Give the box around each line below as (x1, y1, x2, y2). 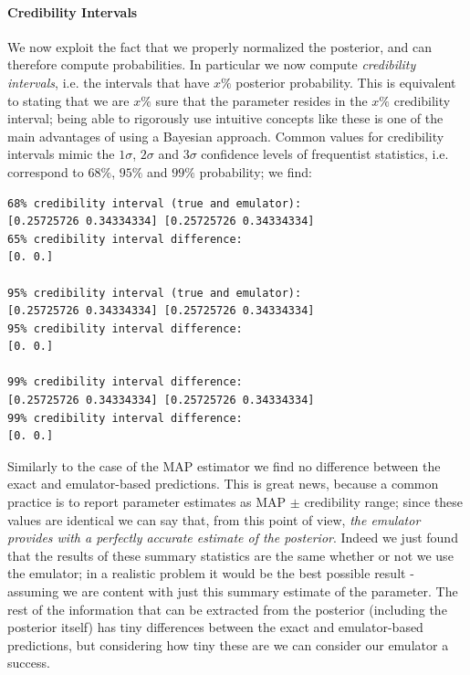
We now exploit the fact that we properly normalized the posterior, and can (7, 37, 433, 56)
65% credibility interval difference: (7, 232, 243, 246)
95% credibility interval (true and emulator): (7, 286, 302, 300)
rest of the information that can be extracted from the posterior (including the (7, 599, 447, 618)
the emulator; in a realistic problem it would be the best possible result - (7, 564, 414, 583)
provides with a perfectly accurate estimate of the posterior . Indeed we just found (7, 528, 458, 547)
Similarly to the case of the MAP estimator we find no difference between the (7, 456, 441, 475)
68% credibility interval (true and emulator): (7, 196, 302, 210)
